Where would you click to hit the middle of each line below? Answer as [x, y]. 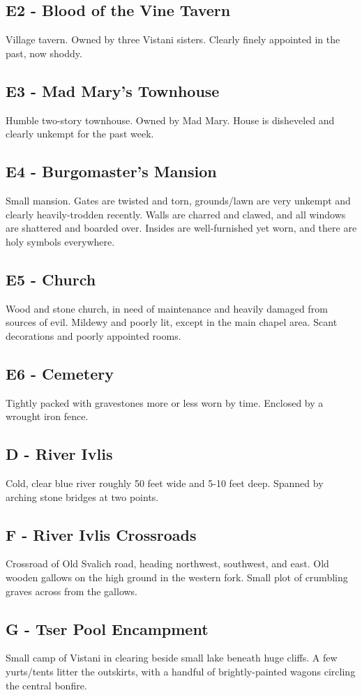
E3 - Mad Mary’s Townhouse [113, 90]
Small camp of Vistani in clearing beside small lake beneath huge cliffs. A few [172, 658]
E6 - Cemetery [60, 373]
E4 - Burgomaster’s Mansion [111, 171]
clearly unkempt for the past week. [80, 134]
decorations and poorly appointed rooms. [93, 335]
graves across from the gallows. [71, 591]
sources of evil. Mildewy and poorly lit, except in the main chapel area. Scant [172, 322]
